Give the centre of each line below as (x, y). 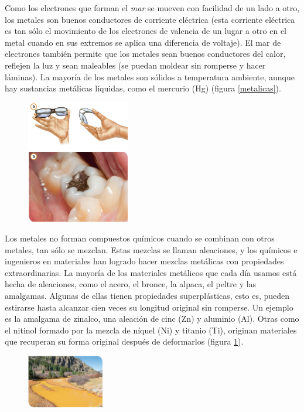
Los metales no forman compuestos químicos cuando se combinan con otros (140, 238)
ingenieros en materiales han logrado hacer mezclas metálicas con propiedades (144, 261)
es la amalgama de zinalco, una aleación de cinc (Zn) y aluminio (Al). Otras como (152, 319)
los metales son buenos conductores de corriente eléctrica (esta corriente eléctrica (150, 19)
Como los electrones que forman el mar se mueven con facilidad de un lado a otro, (152, 8)
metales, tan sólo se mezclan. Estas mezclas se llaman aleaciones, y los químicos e (151, 249)
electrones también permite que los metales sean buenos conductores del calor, (145, 54)
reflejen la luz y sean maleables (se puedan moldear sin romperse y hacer (135, 65)
